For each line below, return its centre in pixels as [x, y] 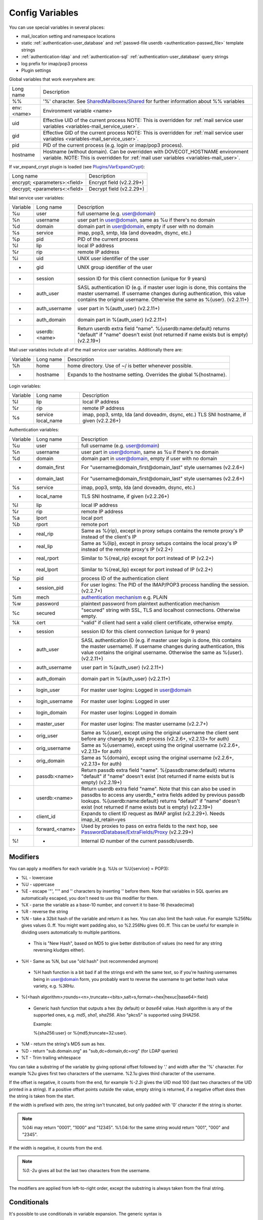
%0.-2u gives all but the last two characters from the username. [86, 1170]
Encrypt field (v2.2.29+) [116, 183]
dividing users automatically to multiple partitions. [71, 932]
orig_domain [50, 760]
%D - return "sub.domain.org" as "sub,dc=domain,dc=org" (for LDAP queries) [100, 1051]
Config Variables [44, 13]
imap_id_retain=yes [103, 819]
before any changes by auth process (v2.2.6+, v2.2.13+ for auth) [155, 738]
